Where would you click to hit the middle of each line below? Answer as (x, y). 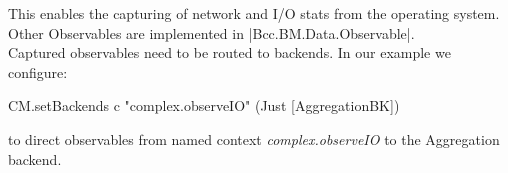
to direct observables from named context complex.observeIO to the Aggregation (254, 138)
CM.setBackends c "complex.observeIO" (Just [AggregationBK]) (204, 105)
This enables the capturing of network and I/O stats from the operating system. (254, 13)
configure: (38, 71)
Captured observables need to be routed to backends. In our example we (229, 52)
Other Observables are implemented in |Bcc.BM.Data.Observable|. (211, 32)
